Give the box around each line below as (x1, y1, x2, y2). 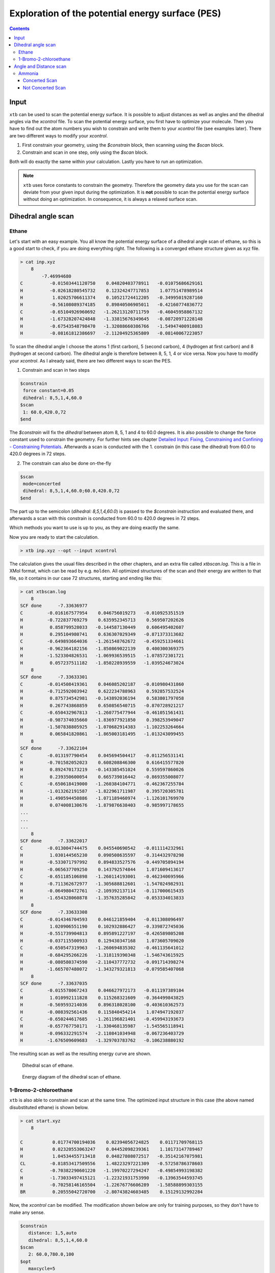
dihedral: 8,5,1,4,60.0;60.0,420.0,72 (23, 488, 120, 494)
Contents (9, 25, 30, 32)
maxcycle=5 (28, 1266, 56, 1271)
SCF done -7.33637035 (20, 981, 88, 986)
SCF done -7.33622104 (20, 745, 88, 751)
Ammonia (18, 70, 39, 76)
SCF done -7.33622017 (20, 838, 88, 844)
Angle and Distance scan (14, 63, 67, 69)
